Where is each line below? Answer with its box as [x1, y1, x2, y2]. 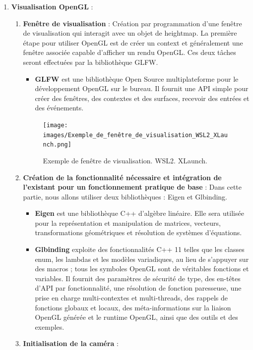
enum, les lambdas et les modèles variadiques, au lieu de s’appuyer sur [35, 253, 249, 264]
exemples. [35, 321, 64, 332]
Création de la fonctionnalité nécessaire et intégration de [23, 172, 222, 182]
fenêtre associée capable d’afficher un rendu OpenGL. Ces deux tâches [23, 47, 236, 57]
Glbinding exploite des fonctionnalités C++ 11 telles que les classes [35, 244, 245, 254]
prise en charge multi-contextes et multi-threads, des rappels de [35, 293, 228, 303]
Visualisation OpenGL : [11, 1, 93, 11]
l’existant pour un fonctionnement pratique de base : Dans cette [23, 182, 242, 192]
